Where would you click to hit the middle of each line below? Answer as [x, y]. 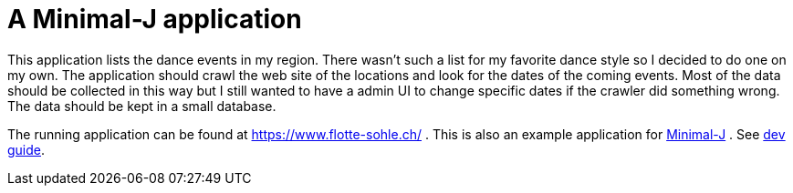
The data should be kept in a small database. [142, 106]
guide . [26, 149]
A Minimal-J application [155, 19]
